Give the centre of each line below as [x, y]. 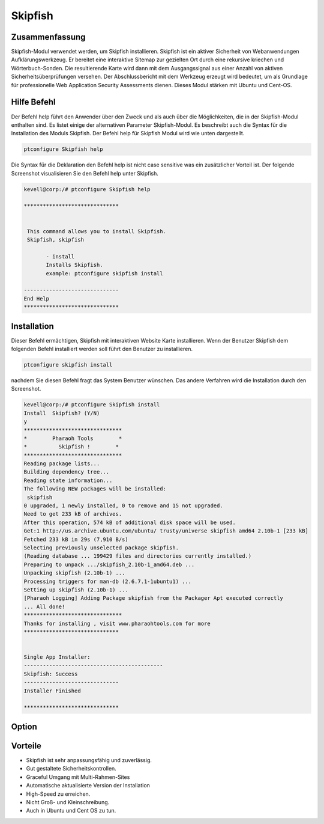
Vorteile [26, 746]
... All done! [44, 606]
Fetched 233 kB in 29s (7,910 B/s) [76, 539]
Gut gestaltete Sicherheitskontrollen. [71, 769]
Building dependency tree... [67, 472]
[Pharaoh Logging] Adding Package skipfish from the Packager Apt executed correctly [153, 598]
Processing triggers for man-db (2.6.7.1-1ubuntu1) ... [108, 581]
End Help [37, 298]
